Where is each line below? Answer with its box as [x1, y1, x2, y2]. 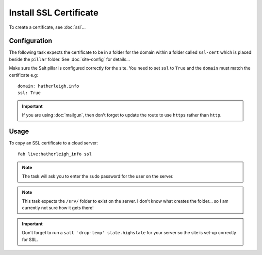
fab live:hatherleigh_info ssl [17, 151, 92, 157]
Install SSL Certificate [9, 7, 99, 18]
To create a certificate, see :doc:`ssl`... [9, 24, 86, 30]
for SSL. [22, 237, 38, 242]
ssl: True [17, 90, 41, 96]
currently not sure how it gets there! [22, 205, 94, 211]
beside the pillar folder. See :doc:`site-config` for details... [9, 56, 131, 62]
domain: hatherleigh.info [17, 83, 80, 89]
